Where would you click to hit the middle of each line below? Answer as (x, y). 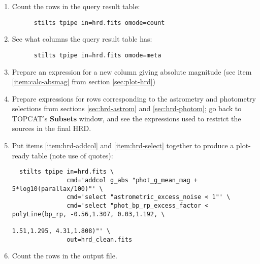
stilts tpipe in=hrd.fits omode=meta (97, 55)
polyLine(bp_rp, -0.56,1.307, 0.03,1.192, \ (88, 214)
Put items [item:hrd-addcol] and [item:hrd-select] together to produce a (123, 145)
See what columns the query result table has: (82, 39)
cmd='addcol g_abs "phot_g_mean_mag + (132, 180)
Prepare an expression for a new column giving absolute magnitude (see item (132, 71)
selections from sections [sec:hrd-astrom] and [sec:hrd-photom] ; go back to (127, 108)
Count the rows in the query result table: (76, 6)
